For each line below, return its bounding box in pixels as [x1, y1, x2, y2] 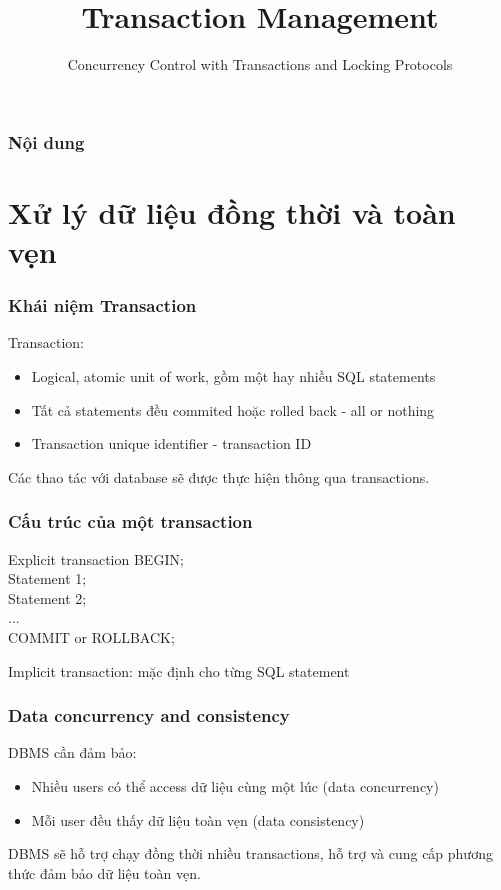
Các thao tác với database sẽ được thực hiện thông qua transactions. [8, 466, 430, 487]
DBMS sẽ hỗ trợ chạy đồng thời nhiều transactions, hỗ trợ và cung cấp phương [8, 843, 493, 864]
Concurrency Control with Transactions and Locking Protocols [67, 54, 453, 75]
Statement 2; [8, 587, 87, 608]
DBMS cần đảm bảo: [8, 742, 137, 763]
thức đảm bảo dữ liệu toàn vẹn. [8, 862, 201, 883]
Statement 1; [8, 568, 87, 589]
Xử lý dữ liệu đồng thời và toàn [8, 191, 456, 232]
